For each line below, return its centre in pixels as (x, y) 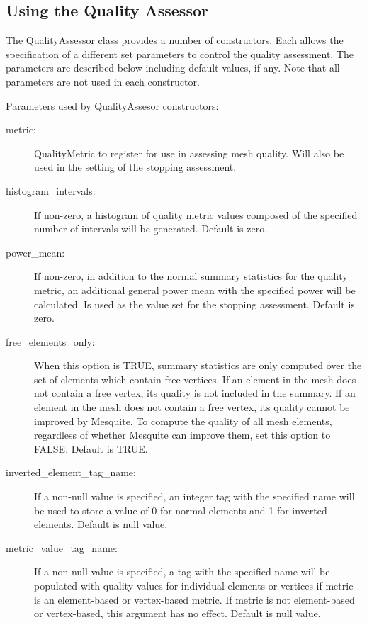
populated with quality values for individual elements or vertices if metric (194, 586)
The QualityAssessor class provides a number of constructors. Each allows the (175, 40)
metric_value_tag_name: (62, 547)
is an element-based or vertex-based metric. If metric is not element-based (194, 599)
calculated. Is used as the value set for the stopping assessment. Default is (194, 304)
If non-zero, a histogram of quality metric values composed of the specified (196, 214)
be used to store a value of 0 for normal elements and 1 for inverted (181, 510)
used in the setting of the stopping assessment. (135, 167)
